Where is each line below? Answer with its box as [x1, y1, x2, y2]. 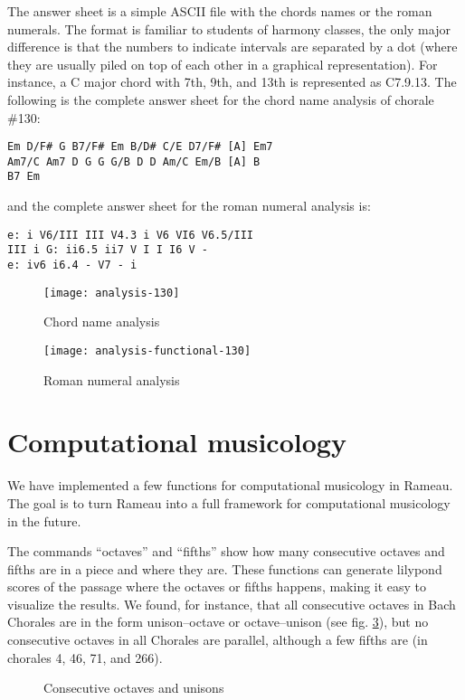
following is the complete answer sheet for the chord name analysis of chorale [7, 90, 434, 109]
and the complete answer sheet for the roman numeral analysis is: [7, 196, 371, 215]
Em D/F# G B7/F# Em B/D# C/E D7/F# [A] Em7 [7, 140, 273, 154]
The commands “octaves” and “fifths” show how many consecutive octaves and [7, 542, 445, 561]
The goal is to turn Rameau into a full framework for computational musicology [7, 493, 451, 512]
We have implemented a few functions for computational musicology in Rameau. [7, 476, 453, 495]
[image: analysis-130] [43, 286, 180, 299]
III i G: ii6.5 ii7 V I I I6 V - [7, 243, 208, 257]
